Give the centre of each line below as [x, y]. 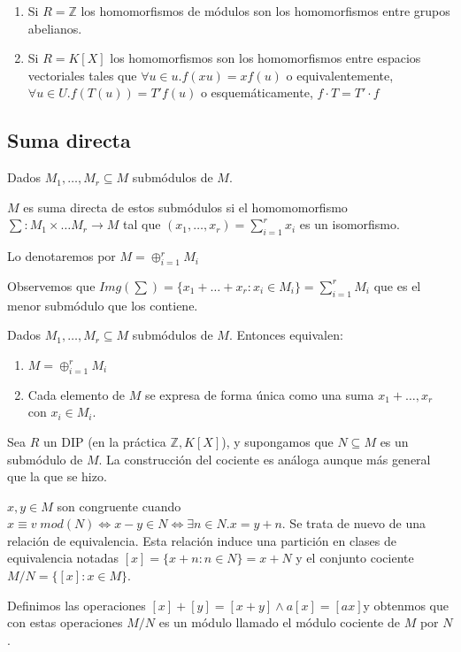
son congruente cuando [119, 506]
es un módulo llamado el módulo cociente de [279, 622]
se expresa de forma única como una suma [259, 394]
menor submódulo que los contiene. [103, 305]
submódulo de [45, 459]
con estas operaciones [65, 622]
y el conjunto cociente [355, 558]
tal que [142, 224]
